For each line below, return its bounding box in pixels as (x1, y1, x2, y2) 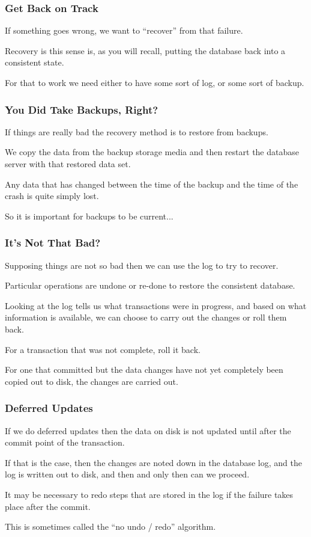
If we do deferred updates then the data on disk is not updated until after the (5, 424, 291, 437)
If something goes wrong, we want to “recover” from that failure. (5, 24, 243, 37)
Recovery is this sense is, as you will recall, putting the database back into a (5, 44, 286, 57)
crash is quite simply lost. (5, 189, 99, 202)
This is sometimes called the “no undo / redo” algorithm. (5, 520, 216, 533)
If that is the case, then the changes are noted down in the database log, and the (5, 456, 302, 468)
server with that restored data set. (5, 158, 131, 170)
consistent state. (5, 56, 64, 69)
